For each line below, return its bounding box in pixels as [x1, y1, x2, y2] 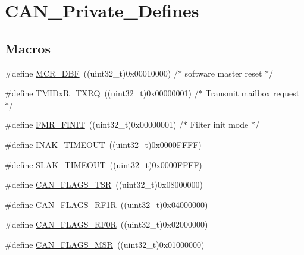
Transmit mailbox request [205, 87, 300, 99]
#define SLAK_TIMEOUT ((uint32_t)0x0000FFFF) [5, 158, 202, 171]
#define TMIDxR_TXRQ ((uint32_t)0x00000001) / [5, 87, 199, 99]
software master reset [184, 67, 262, 79]
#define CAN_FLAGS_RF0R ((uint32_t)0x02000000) [5, 218, 208, 231]
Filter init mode [190, 118, 249, 131]
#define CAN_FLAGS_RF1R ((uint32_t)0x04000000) [5, 198, 208, 210]
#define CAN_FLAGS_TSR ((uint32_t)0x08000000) [5, 178, 203, 191]
